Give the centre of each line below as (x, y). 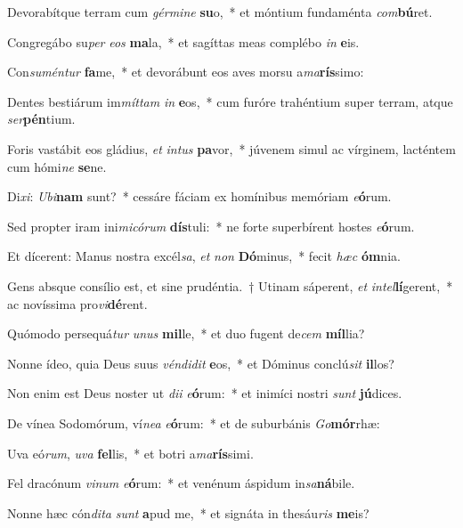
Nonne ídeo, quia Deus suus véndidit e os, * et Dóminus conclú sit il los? (201, 363)
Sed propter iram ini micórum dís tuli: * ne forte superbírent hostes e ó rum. (211, 226)
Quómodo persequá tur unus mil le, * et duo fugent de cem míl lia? (186, 333)
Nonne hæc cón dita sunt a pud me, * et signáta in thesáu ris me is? (188, 512)
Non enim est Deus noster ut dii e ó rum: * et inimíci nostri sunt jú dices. (205, 393)
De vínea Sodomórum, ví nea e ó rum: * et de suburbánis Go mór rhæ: (194, 422)
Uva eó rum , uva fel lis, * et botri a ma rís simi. (130, 453)
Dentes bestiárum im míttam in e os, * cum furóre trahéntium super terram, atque (230, 101)
